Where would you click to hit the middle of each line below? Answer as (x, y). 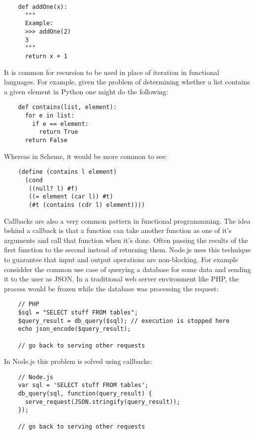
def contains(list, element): (67, 107)
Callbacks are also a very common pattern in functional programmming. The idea (127, 220)
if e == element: (60, 124)
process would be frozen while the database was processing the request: (111, 288)
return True (59, 132)
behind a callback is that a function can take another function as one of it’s (118, 230)
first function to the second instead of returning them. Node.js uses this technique (127, 250)
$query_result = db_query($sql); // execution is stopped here (124, 321)
